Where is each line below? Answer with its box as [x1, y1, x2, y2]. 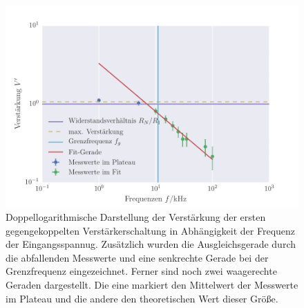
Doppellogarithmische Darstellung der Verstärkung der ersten [6, 210, 266, 224]
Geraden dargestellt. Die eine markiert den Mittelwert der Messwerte [6, 278, 298, 292]
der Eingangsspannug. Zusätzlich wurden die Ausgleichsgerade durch [6, 237, 296, 251]
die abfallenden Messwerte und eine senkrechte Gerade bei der [6, 250, 269, 264]
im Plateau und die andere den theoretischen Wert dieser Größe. [6, 291, 278, 305]
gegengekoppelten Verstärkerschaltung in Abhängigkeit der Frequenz [6, 223, 296, 237]
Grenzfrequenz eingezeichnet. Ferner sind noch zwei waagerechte [6, 264, 277, 278]
